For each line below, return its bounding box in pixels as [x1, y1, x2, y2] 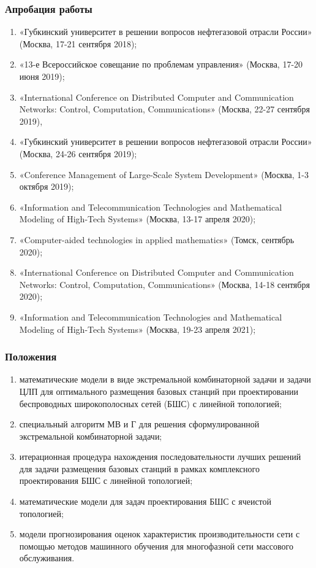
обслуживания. [19, 551, 75, 564]
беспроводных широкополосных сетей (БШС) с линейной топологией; [19, 397, 282, 410]
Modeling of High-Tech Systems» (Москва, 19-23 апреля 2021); [19, 322, 256, 335]
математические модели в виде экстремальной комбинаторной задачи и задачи [19, 373, 311, 386]
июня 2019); [19, 70, 65, 82]
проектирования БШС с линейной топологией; [19, 474, 193, 487]
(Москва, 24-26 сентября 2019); [19, 147, 137, 160]
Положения [5, 349, 57, 364]
